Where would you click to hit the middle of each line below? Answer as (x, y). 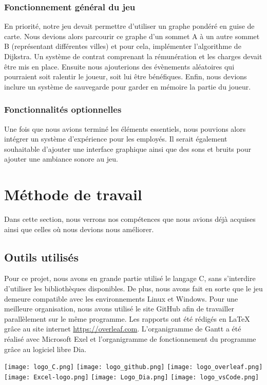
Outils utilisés (41, 257)
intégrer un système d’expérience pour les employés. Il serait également (116, 139)
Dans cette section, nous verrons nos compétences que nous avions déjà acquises (130, 219)
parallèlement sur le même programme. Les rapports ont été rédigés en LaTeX (127, 318)
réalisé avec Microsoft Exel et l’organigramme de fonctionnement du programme (130, 339)
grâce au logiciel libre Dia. (45, 349)
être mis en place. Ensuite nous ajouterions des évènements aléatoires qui (119, 66)
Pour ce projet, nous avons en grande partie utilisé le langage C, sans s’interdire (130, 278)
